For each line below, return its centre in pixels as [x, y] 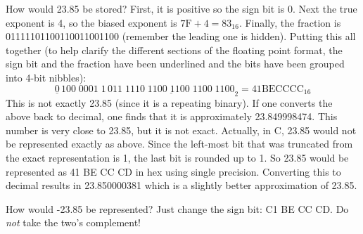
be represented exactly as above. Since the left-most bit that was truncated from [179, 144]
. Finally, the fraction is [290, 22]
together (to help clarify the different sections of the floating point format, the [174, 50]
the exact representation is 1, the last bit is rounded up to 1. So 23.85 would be [177, 157]
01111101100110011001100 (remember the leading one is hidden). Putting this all [181, 36]
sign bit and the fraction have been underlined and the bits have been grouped [175, 64]
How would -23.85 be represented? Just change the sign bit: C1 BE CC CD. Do [177, 208]
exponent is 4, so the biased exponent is [91, 22]
